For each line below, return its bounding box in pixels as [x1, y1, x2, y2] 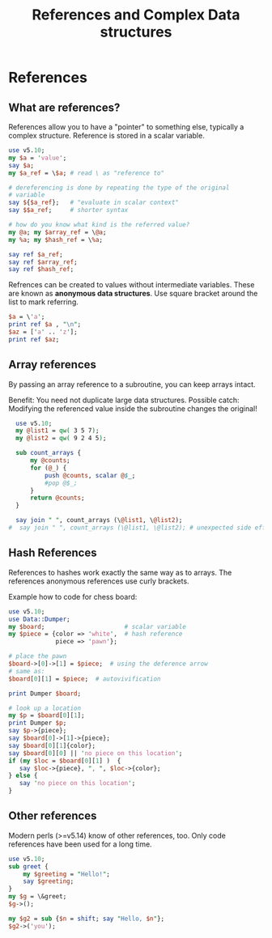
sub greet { [8, 862, 49, 871]
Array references [8, 358, 97, 371]
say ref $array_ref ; [8, 257, 79, 266]
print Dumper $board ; [8, 690, 82, 698]
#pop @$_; [44, 479, 79, 487]
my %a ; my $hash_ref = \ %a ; [8, 236, 104, 244]
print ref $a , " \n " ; [8, 320, 82, 329]
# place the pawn [8, 652, 67, 660]
